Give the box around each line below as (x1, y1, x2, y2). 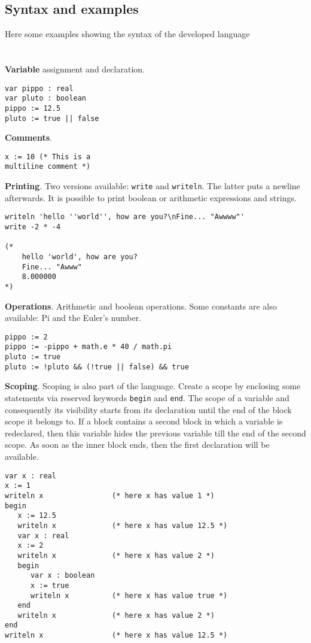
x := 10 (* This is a (5, 152, 91, 161)
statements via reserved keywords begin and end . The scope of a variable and (5, 392, 289, 404)
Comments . (5, 131, 52, 144)
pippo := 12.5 (5, 104, 61, 113)
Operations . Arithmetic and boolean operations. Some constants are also (5, 299, 277, 312)
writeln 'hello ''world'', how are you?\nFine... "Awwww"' (5, 213, 245, 222)
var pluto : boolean (5, 94, 87, 103)
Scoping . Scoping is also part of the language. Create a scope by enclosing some (5, 380, 301, 392)
